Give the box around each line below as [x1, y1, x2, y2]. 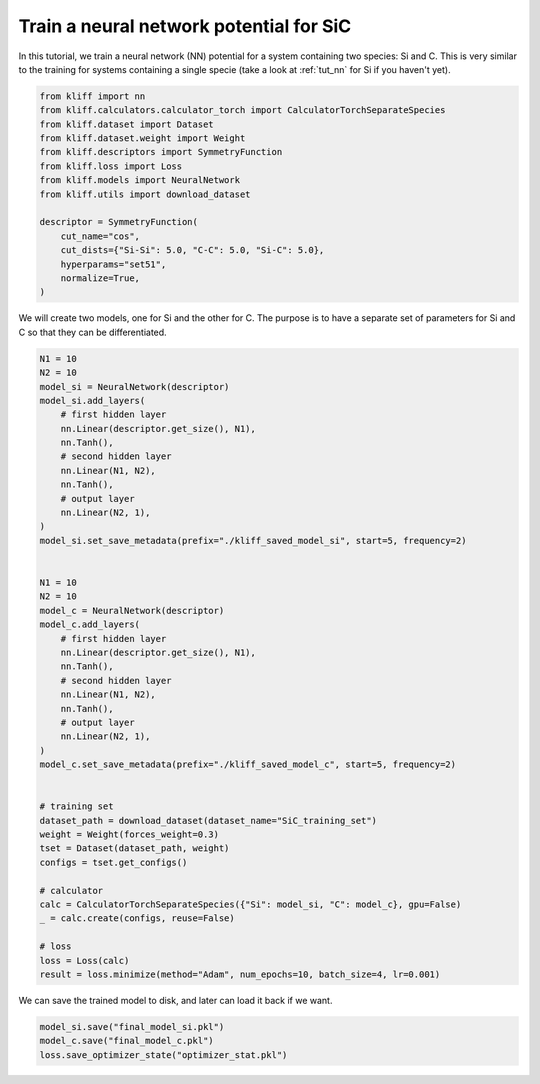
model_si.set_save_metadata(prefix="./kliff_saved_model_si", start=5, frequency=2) [39, 535, 467, 546]
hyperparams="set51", [60, 258, 167, 270]
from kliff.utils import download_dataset [39, 188, 251, 200]
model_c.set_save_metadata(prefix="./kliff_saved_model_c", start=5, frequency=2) [39, 759, 457, 770]
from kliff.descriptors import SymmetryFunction [39, 146, 283, 158]
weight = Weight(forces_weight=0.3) [39, 829, 220, 840]
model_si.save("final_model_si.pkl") [39, 1021, 225, 1032]
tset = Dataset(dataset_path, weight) [39, 843, 230, 854]
